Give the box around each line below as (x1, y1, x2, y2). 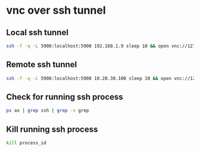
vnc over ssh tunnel (6, 4, 106, 17)
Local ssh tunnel (6, 27, 68, 38)
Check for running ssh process (6, 92, 123, 102)
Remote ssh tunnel (6, 60, 77, 70)
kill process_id (6, 140, 46, 146)
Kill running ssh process (6, 124, 98, 134)
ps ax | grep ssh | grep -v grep (6, 108, 89, 114)
